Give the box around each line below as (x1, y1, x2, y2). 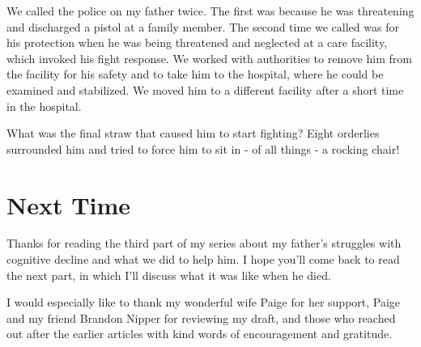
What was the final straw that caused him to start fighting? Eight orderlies (6, 125, 380, 142)
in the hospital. (6, 97, 82, 114)
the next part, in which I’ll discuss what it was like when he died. (6, 266, 331, 283)
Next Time (6, 188, 131, 221)
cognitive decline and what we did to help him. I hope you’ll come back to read (6, 251, 400, 268)
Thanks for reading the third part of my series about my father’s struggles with (6, 235, 402, 252)
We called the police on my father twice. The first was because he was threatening (6, 2, 415, 19)
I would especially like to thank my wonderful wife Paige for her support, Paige (6, 294, 401, 311)
